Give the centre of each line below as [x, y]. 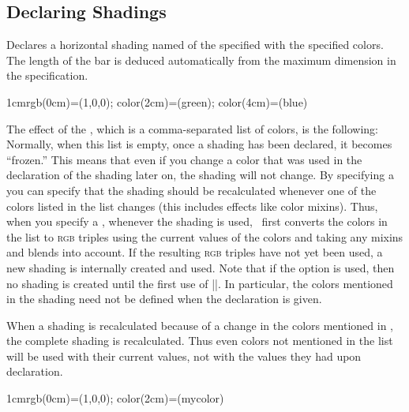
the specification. [47, 75]
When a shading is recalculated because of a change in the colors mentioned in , [200, 325]
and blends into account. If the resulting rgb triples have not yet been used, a [195, 252]
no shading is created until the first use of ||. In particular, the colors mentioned [200, 283]
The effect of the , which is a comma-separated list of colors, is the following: [192, 128]
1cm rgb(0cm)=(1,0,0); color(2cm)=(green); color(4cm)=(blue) [157, 101]
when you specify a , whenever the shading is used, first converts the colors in [197, 221]
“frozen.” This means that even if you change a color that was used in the [184, 159]
